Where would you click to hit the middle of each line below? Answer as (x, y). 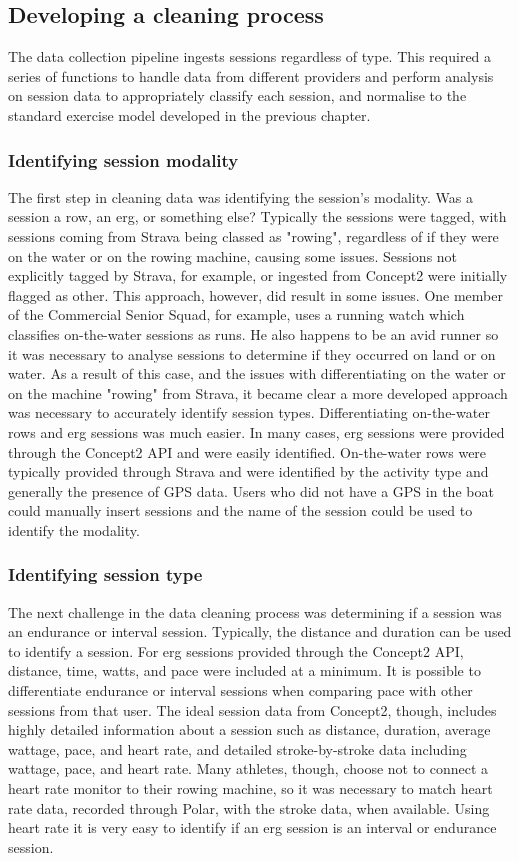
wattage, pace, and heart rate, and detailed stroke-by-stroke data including (237, 748)
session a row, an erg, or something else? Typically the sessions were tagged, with (257, 216)
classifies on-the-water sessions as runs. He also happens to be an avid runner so (253, 333)
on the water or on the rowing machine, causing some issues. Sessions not (233, 255)
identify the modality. (74, 529)
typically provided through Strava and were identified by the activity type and (248, 471)
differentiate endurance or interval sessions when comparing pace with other (240, 690)
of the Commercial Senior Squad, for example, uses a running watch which (236, 314)
